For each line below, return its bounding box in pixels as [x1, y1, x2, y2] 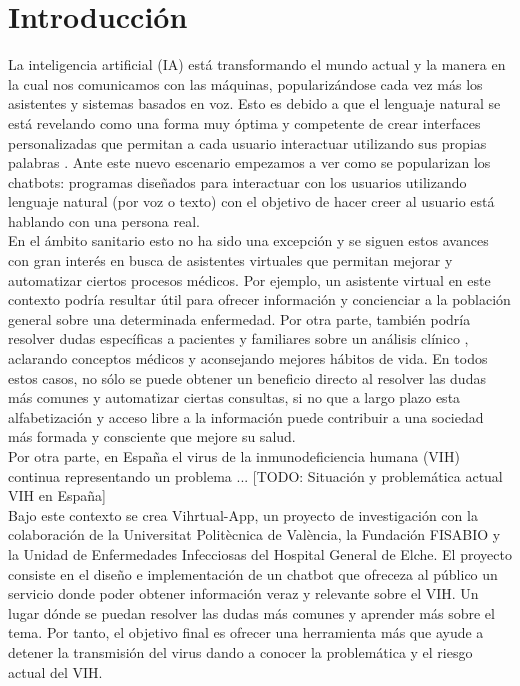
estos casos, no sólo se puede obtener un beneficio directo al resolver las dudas [8, 367, 486, 388]
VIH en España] [8, 485, 106, 506]
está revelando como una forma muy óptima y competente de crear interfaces [8, 112, 481, 133]
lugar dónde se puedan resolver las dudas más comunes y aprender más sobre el [8, 602, 495, 623]
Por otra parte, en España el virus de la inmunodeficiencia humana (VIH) [8, 446, 460, 466]
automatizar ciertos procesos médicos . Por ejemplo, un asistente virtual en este [8, 269, 491, 290]
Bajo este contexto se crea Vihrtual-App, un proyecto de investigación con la [8, 504, 478, 525]
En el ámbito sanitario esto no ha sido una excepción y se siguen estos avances [8, 230, 489, 251]
